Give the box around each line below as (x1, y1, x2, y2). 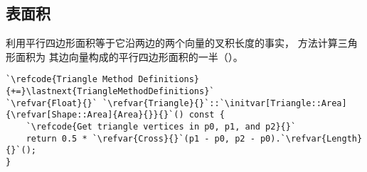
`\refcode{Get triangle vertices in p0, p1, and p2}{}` (26, 122, 297, 132)
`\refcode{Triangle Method (6, 74, 133, 85)
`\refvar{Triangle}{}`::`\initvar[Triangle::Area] (102, 98, 347, 108)
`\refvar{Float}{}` (6, 98, 97, 108)
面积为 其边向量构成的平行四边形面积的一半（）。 (15, 49, 243, 64)
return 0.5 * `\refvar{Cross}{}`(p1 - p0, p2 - (26, 133, 255, 144)
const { (188, 110, 225, 120)
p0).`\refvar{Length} (260, 133, 363, 144)
